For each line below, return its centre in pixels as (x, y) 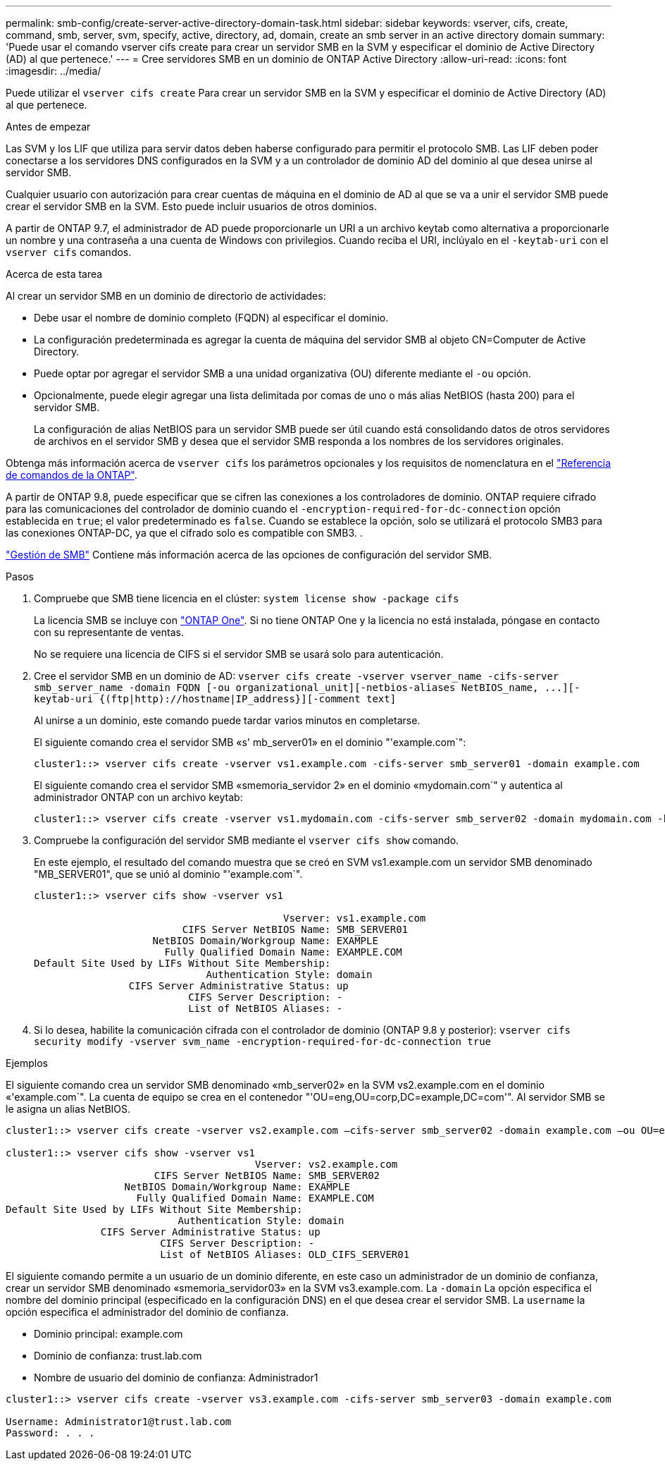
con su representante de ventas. (109, 632)
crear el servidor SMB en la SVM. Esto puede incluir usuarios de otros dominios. (191, 206)
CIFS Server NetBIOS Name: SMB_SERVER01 (295, 929)
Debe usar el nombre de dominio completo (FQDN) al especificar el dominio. (211, 318)
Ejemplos (27, 1063)
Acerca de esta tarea (54, 274)
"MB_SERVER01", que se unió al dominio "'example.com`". (168, 874)
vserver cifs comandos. (69, 252)
